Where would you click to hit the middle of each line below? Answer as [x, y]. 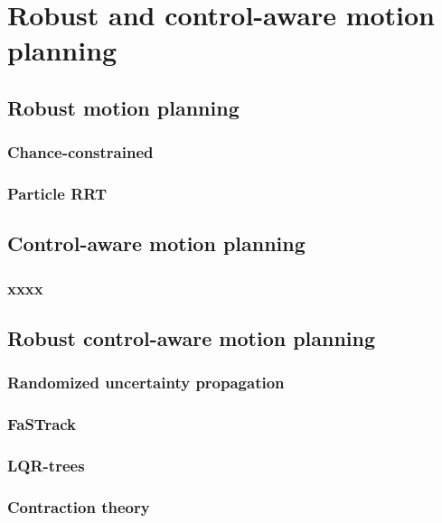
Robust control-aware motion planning [192, 338]
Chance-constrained [80, 152]
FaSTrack [42, 424]
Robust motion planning [123, 107]
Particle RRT [57, 194]
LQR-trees [46, 466]
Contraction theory [79, 506]
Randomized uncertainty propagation [146, 383]
